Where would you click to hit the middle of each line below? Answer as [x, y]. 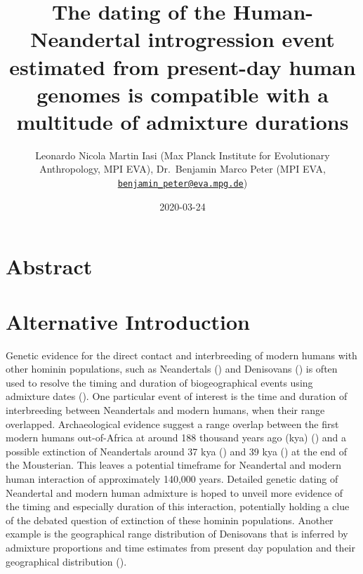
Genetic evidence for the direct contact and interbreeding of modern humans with [181, 355]
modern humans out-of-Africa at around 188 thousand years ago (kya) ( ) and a [176, 438]
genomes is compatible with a [183, 94]
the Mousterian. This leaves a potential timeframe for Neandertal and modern [173, 465]
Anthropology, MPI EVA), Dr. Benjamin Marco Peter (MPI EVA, [183, 169]
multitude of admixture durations [183, 121]
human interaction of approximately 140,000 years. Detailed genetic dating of [172, 478]
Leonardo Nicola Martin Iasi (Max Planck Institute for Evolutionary [183, 155]
